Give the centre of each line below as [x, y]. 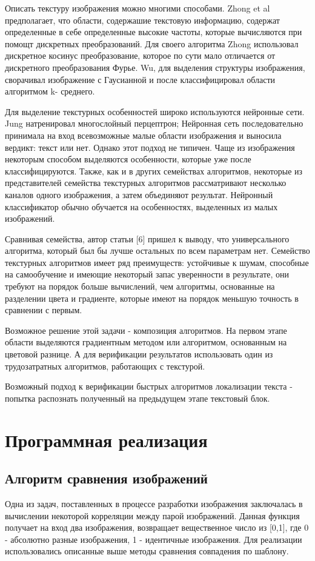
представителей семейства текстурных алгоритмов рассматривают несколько [146, 183]
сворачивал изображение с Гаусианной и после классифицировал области [140, 79]
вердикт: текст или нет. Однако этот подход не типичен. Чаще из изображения [150, 147]
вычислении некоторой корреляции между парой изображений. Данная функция [152, 515]
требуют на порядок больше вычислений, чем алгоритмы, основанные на [140, 286]
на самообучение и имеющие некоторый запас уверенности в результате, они [147, 274]
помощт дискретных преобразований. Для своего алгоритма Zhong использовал [152, 43]
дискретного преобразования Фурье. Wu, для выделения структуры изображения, [155, 67]
